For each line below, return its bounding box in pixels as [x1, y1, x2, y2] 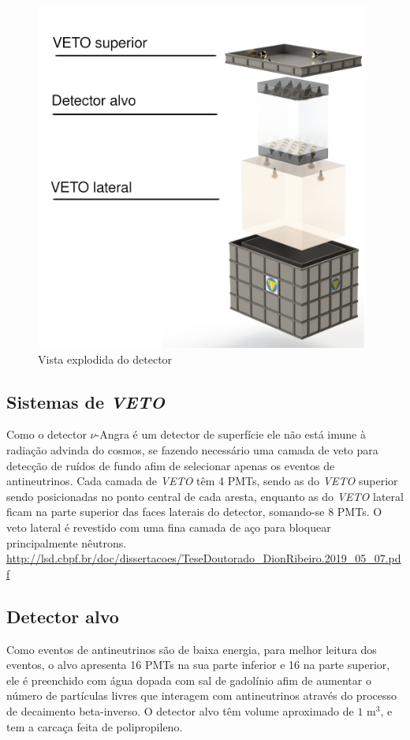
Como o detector [6, 426, 87, 443]
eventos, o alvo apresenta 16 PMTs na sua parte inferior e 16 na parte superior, [6, 656, 390, 673]
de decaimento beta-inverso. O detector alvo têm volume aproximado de [6, 702, 354, 719]
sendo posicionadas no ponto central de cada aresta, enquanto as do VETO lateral [6, 488, 404, 504]
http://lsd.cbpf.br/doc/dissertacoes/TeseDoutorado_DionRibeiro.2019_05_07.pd [6, 550, 401, 566]
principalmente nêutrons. [6, 534, 127, 551]
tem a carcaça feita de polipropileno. [6, 718, 183, 734]
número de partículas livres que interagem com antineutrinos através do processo [6, 687, 397, 704]
